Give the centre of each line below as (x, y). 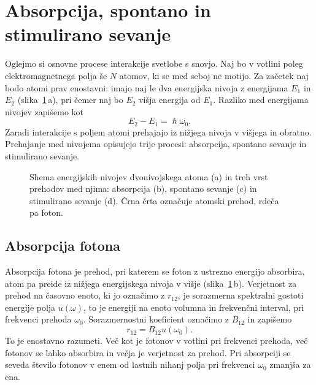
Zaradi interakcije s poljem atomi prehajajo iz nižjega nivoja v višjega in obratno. (158, 132)
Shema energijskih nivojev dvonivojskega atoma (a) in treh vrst (149, 176)
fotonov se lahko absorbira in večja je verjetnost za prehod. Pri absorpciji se (148, 352)
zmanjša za (290, 364)
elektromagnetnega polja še (56, 75)
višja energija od (170, 100)
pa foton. (46, 212)
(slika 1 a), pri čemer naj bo (70, 100)
